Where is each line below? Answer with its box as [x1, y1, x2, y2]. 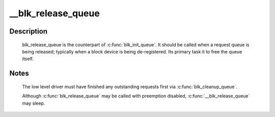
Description [9, 27, 48, 36]
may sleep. [22, 100, 45, 106]
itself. [22, 56, 34, 62]
